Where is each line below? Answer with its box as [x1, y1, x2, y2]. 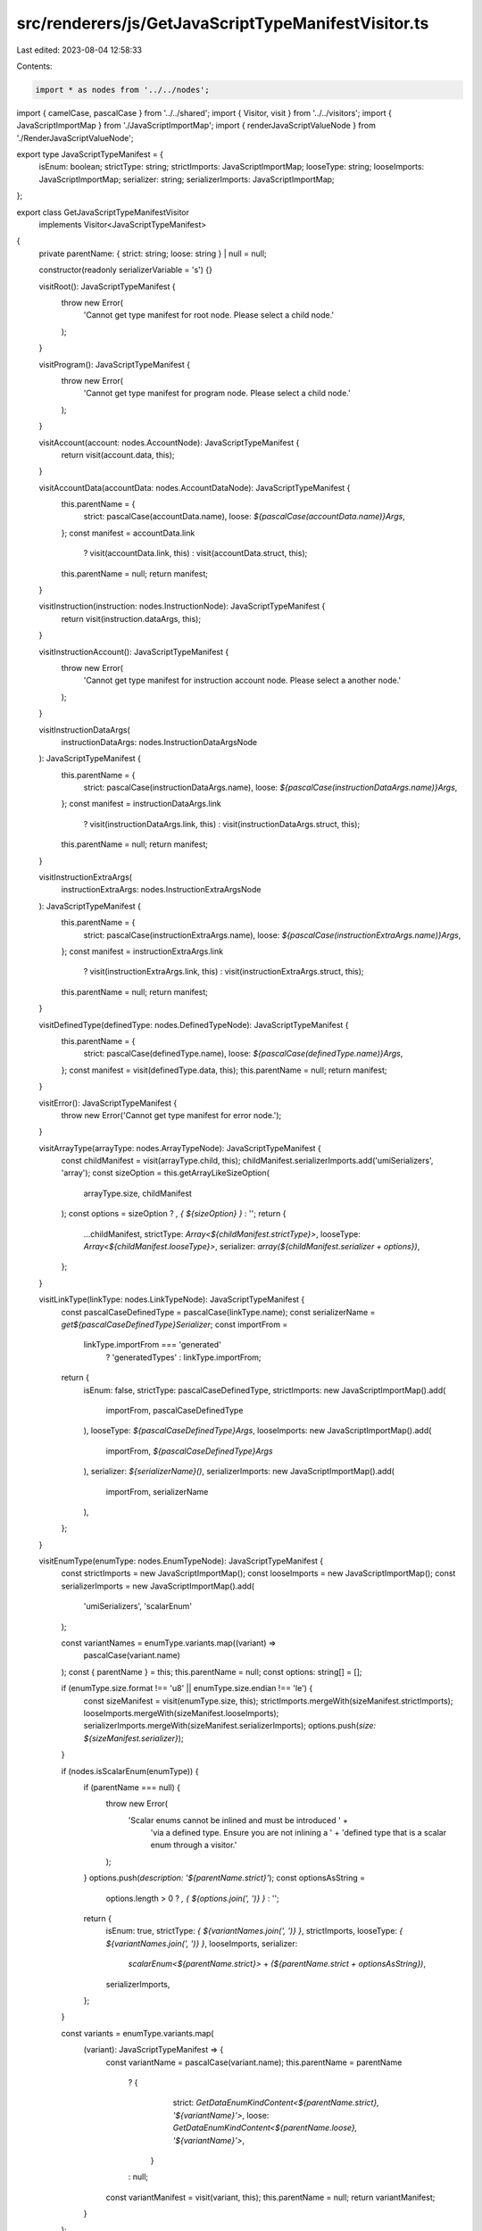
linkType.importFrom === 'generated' [83, 1339, 222, 1350]
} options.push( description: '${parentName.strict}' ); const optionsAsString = [83, 1872, 366, 1883]
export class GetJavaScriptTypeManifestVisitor [16, 206, 190, 218]
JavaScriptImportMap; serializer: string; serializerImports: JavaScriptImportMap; [38, 174, 335, 185]
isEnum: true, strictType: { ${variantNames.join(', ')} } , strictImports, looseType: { [105, 1926, 403, 1937]
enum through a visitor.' [150, 1839, 237, 1851]
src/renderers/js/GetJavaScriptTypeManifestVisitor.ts [16, 13, 429, 33]
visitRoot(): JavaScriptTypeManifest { [38, 281, 176, 292]
